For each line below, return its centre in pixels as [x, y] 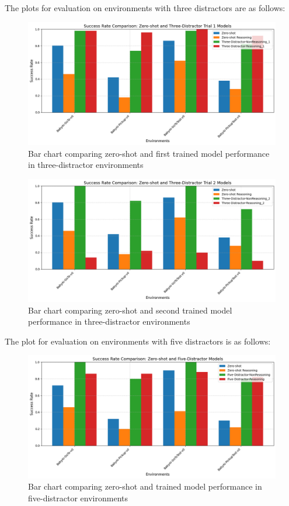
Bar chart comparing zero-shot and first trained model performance [149, 153]
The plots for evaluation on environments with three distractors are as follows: [145, 8]
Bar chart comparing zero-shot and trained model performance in [145, 486]
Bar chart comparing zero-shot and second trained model [130, 310]
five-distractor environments [78, 498]
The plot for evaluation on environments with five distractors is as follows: [138, 341]
